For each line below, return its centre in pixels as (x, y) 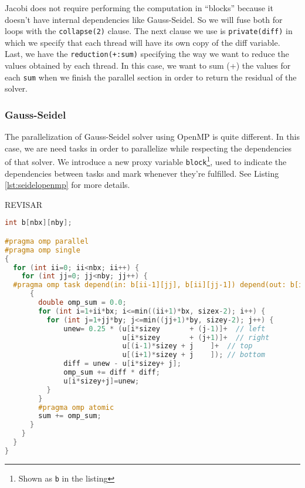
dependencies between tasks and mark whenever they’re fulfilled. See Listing (142, 173)
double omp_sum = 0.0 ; (82, 303)
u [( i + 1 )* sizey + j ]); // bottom (194, 355)
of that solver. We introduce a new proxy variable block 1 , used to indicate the (146, 161)
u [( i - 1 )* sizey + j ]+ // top (187, 346)
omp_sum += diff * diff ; (112, 373)
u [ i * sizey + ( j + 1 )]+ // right (196, 337)
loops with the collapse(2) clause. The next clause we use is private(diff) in (149, 31)
